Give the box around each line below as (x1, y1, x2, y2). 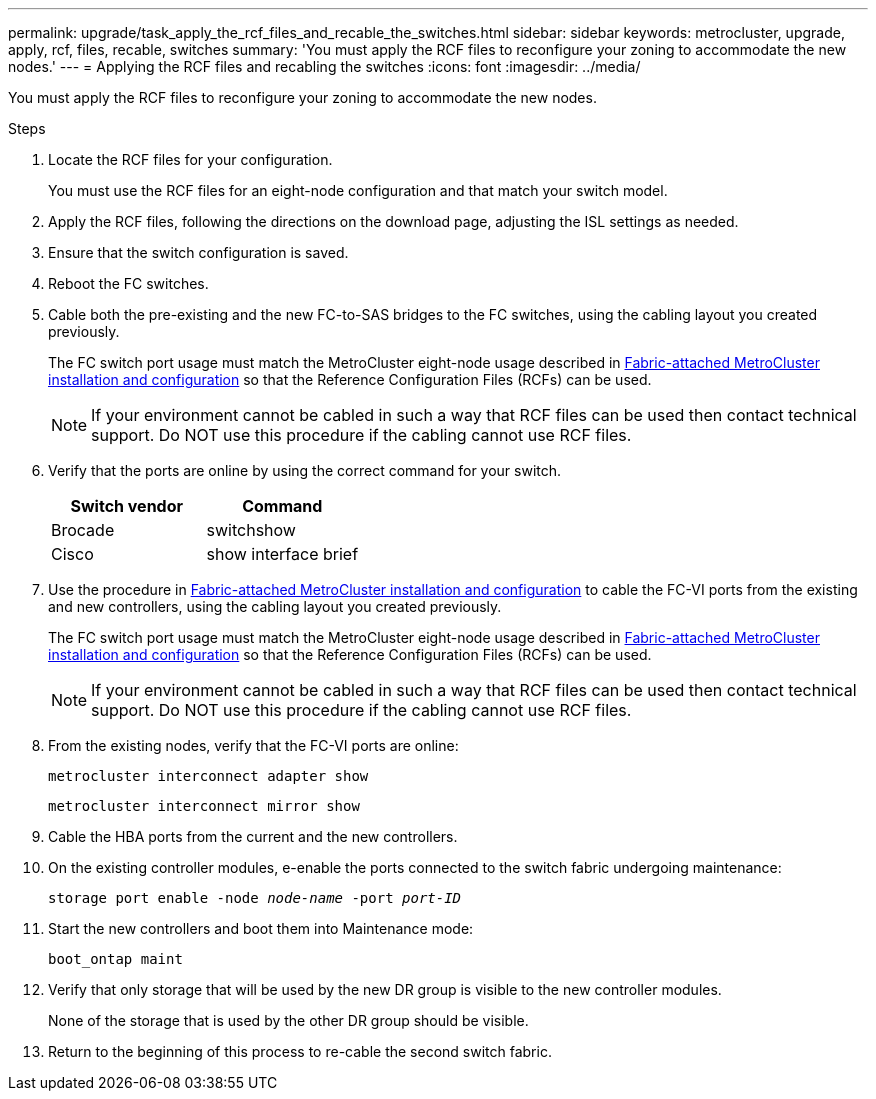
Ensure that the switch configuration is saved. (48, 244, 349, 261)
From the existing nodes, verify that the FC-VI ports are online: (48, 737, 459, 754)
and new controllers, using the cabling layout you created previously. (48, 598, 502, 615)
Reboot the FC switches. (48, 275, 209, 292)
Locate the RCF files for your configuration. (48, 151, 333, 168)
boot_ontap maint (48, 951, 183, 967)
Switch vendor (70, 496, 184, 516)
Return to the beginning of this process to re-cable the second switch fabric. (48, 1043, 552, 1060)
